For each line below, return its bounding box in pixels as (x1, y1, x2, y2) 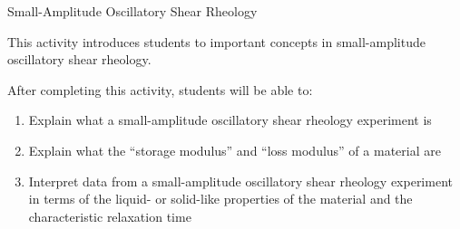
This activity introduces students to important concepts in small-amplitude (7, 32, 426, 51)
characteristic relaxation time (28, 206, 191, 225)
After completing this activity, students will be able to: (7, 80, 313, 99)
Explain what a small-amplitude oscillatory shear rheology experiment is (28, 110, 432, 129)
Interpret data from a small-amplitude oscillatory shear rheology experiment (28, 171, 453, 190)
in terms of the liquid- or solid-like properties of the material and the (28, 189, 413, 208)
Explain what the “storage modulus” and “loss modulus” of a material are (28, 140, 441, 159)
